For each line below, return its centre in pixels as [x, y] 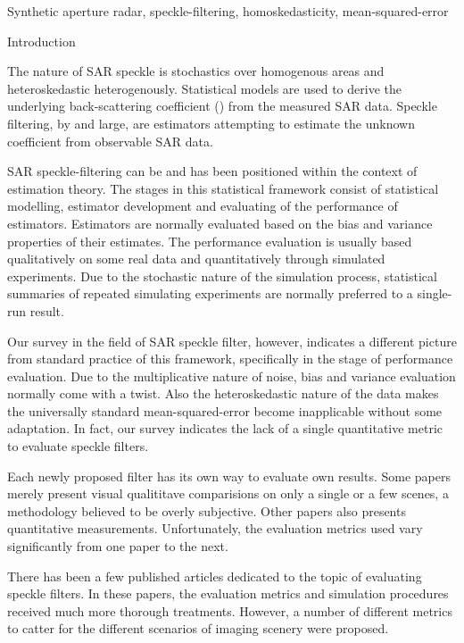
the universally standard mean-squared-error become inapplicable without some [225, 410]
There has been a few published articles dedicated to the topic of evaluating [215, 576]
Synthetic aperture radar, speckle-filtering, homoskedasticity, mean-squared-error [228, 11]
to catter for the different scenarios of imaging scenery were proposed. [198, 628]
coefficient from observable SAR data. [110, 141]
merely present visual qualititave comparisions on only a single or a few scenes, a [228, 493]
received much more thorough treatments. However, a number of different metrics [230, 610]
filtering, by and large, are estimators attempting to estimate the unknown [211, 123]
